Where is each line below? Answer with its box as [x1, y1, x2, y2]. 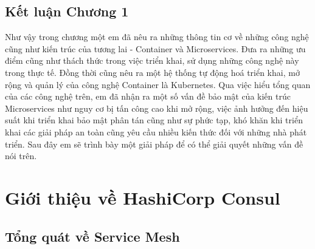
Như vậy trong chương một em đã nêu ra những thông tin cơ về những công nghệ [5, 30, 309, 43]
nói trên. [5, 149, 37, 162]
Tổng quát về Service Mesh [5, 227, 180, 245]
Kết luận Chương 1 [5, 2, 129, 21]
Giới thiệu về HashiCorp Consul [5, 185, 280, 210]
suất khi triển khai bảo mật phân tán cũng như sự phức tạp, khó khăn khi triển [5, 114, 303, 126]
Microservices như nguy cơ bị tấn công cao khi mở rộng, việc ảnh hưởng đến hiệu [5, 101, 308, 114]
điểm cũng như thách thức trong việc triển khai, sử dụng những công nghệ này [5, 54, 299, 67]
